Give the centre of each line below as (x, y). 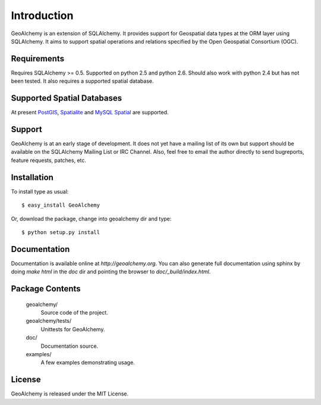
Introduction (42, 15)
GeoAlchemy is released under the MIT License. (70, 394)
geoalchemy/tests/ (49, 321)
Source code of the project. (74, 312)
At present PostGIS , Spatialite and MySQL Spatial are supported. (90, 113)
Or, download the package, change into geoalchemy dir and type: (91, 219)
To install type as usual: (40, 191)
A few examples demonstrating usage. (88, 363)
